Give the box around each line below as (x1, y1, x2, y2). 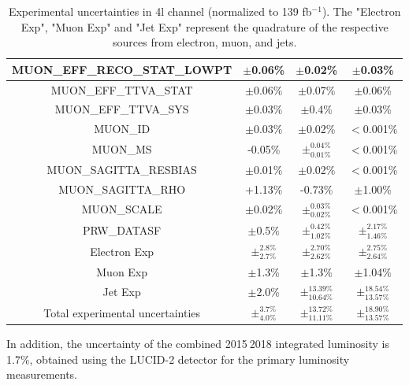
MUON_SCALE (81, 201, 162, 217)
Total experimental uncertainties (43, 304, 201, 320)
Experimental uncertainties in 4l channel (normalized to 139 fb (8, 3, 312, 19)
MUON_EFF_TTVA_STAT (50, 81, 193, 98)
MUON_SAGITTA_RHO (58, 180, 186, 197)
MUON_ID (94, 120, 151, 137)
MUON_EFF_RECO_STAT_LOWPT (12, 61, 232, 77)
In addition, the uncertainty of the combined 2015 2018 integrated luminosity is (6, 335, 389, 351)
